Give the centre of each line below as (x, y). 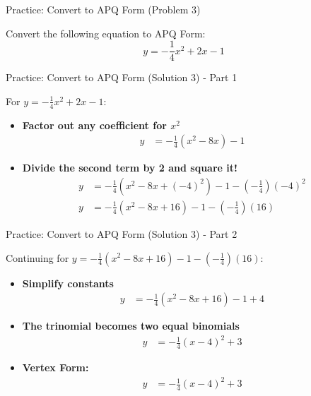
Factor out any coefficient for (94, 125)
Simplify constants (68, 283)
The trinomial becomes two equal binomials (131, 326)
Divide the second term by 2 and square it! (130, 168)
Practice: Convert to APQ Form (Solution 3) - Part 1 (122, 77)
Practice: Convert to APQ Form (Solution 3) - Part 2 (122, 233)
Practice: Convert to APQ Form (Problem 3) (103, 9)
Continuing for (37, 257)
